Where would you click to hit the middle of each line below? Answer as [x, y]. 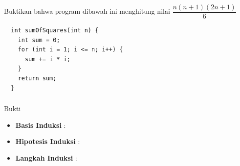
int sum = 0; [39, 40]
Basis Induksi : [41, 125]
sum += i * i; [48, 59]
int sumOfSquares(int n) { [55, 30]
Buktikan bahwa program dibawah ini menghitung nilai [87, 11]
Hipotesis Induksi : [48, 141]
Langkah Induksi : [46, 157]
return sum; [37, 78]
